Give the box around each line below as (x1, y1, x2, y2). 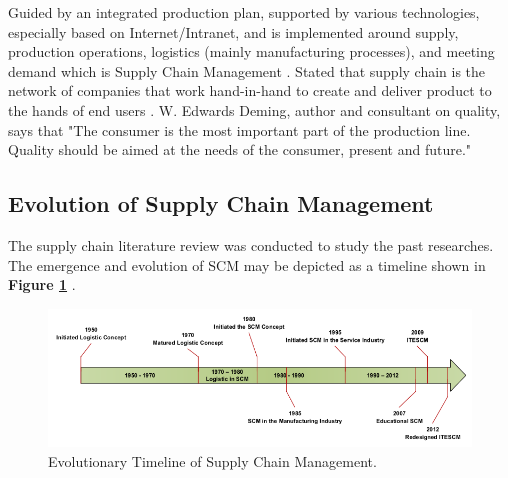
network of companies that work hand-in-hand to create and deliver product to (8, 80, 492, 101)
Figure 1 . (8, 274, 76, 295)
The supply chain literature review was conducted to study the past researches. (8, 234, 494, 255)
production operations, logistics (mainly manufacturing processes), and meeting (8, 41, 495, 62)
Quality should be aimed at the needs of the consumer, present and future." (8, 139, 472, 160)
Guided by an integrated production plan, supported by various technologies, (8, 2, 480, 22)
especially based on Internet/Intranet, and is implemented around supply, (8, 21, 459, 42)
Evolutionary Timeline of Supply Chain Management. (48, 450, 377, 471)
